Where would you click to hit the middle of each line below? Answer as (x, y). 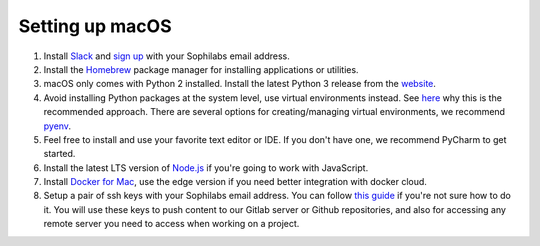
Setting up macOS (95, 26)
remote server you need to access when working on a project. (171, 224)
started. (59, 154)
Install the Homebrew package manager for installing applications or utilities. (201, 69)
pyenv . (57, 126)
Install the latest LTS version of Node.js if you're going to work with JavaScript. (206, 167)
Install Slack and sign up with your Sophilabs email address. (166, 56)
